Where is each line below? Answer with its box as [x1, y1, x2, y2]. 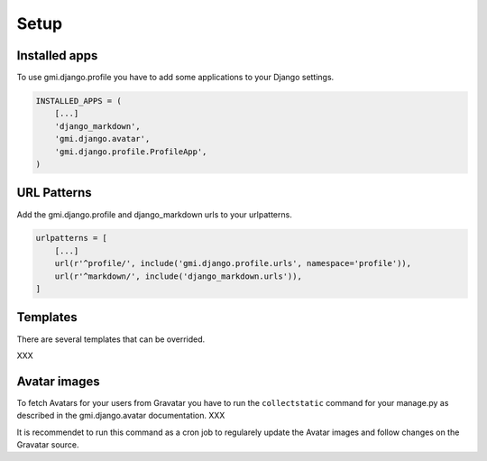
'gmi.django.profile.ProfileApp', [54, 146, 207, 157]
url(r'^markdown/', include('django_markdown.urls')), [54, 271, 302, 281]
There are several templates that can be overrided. [16, 334, 206, 345]
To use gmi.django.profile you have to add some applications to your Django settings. [16, 72, 335, 83]
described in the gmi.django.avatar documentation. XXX [16, 410, 225, 421]
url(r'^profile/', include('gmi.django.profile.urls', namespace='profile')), [54, 258, 412, 269]
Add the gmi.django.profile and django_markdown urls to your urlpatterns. [16, 208, 292, 220]
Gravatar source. [16, 439, 80, 450]
